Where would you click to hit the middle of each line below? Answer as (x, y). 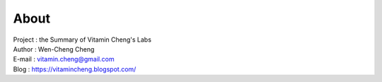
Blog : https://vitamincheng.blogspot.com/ (75, 69)
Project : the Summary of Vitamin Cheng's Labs (82, 40)
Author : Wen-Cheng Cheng (54, 49)
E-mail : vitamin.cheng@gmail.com (64, 59)
